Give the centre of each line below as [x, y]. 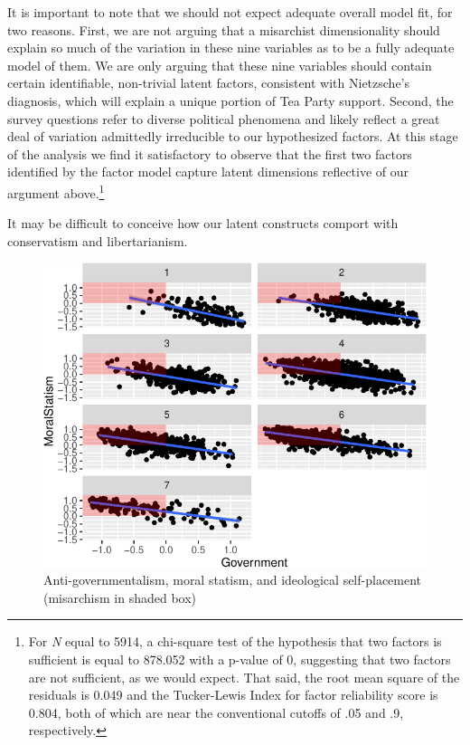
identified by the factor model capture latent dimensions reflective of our [208, 172]
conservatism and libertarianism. [98, 240]
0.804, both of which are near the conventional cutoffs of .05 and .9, [216, 712]
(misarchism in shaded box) [120, 597]
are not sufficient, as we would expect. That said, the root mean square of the [244, 677]
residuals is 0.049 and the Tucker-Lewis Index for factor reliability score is [233, 695]
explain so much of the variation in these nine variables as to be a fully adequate [231, 48]
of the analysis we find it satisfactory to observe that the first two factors [210, 153]
